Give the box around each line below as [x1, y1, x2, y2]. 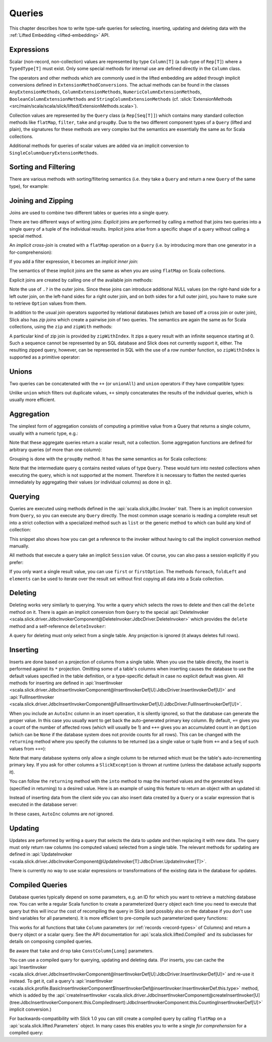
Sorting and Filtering [9, 163, 76, 171]
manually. [9, 543, 30, 549]
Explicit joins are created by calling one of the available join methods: [9, 277, 153, 283]
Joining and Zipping [9, 196, 74, 205]
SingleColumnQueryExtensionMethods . [9, 150, 99, 156]
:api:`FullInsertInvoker [9, 694, 54, 700]
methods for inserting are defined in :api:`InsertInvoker [9, 680, 123, 686]
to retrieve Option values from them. [9, 300, 87, 307]
